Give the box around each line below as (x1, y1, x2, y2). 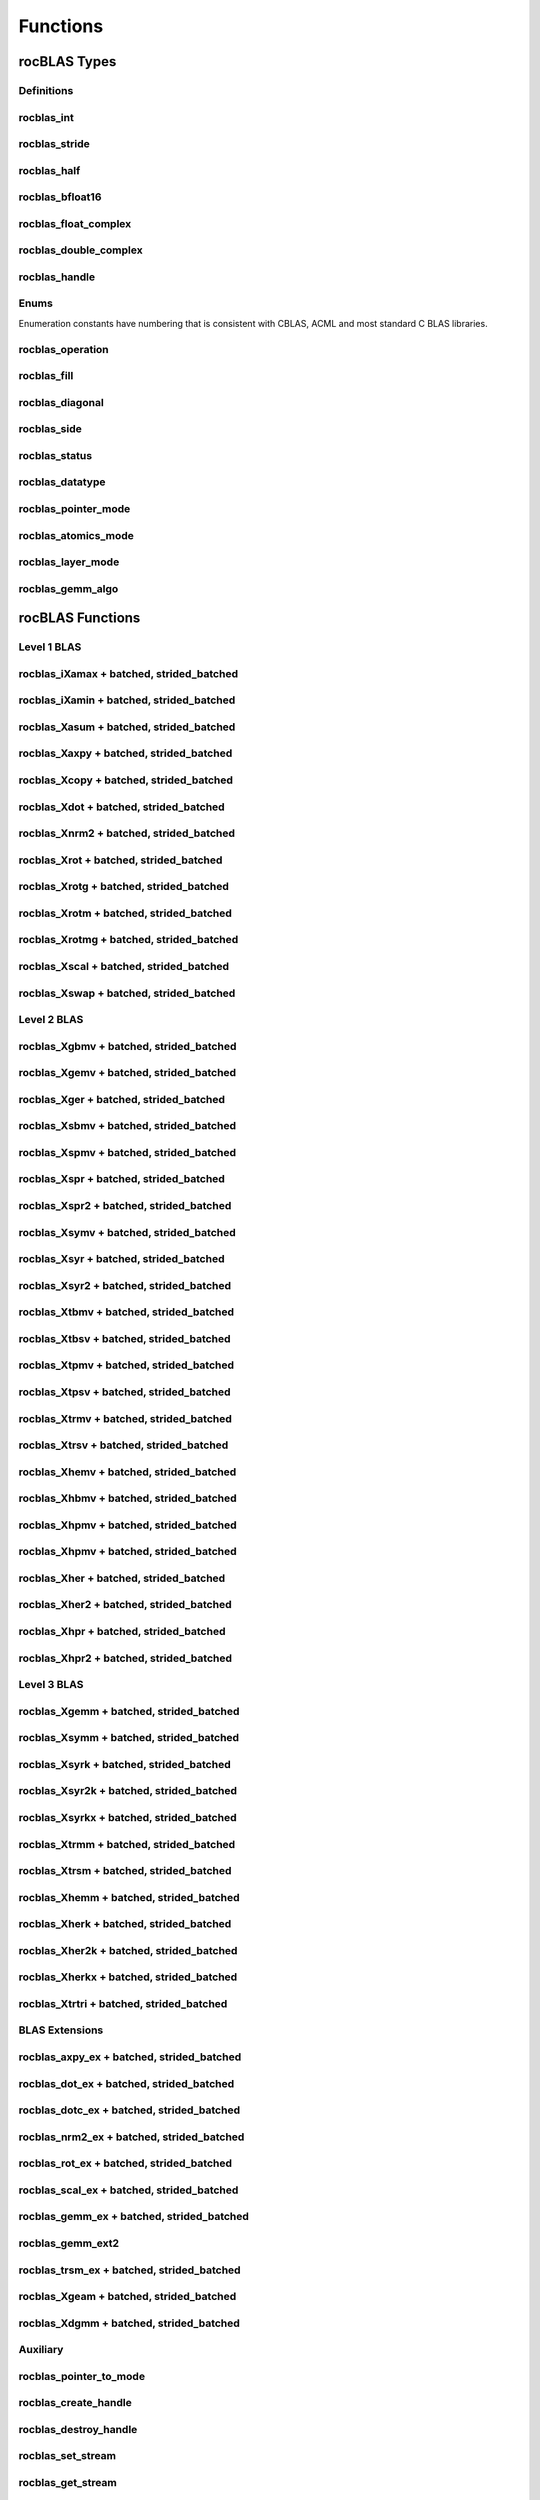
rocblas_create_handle (18, 2396, 132, 2410)
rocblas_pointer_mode (18, 501, 131, 515)
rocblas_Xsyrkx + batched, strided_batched (18, 1810, 237, 1824)
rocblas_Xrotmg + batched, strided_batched (18, 933, 239, 947)
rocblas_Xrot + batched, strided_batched (18, 853, 223, 867)
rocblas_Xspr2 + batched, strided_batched (18, 1199, 232, 1213)
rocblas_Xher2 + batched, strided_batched (18, 1598, 232, 1612)
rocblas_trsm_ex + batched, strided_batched (18, 2263, 241, 2277)
